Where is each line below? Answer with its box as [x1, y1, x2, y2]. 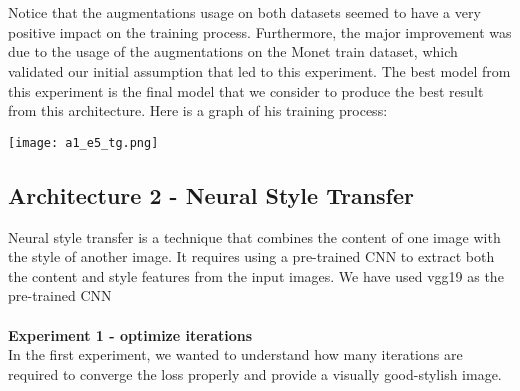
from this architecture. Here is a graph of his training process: [8, 100, 388, 121]
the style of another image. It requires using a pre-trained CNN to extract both [8, 246, 495, 267]
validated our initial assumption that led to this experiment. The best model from [8, 60, 511, 81]
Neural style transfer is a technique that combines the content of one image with [8, 226, 501, 247]
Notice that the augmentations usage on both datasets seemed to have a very [8, 2, 481, 23]
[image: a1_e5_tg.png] [8, 135, 159, 150]
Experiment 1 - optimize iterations [8, 324, 253, 345]
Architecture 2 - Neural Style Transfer [8, 179, 414, 210]
